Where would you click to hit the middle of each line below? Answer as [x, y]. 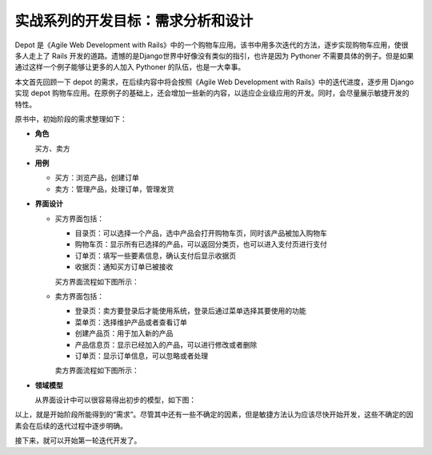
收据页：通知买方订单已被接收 [124, 267]
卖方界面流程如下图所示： [97, 370]
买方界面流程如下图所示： [97, 281]
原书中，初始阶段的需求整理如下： [71, 119]
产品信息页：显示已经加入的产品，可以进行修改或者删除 [166, 344]
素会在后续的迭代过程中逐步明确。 [71, 425]
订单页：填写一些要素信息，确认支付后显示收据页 [155, 256]
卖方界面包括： [79, 296]
